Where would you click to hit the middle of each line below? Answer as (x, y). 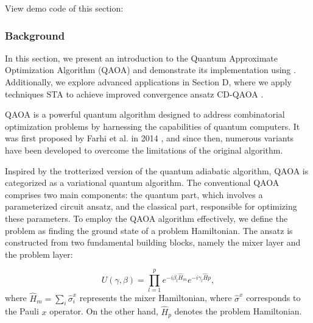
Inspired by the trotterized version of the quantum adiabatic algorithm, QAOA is (157, 170)
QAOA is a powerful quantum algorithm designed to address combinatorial (145, 114)
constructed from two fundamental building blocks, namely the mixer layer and (153, 242)
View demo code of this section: (64, 8)
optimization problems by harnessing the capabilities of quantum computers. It (153, 126)
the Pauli (22, 311)
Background (35, 35)
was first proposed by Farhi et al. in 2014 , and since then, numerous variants (149, 138)
